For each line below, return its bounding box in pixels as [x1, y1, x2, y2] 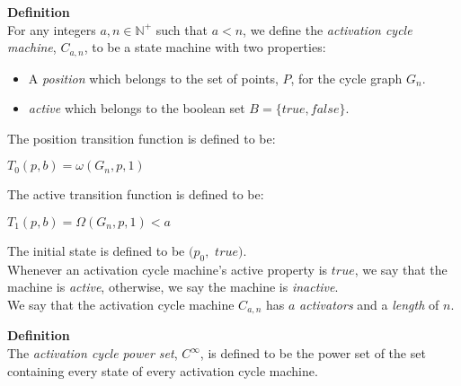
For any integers [7, 20, 96, 39]
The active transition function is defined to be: [7, 185, 264, 204]
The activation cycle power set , [7, 344, 178, 363]
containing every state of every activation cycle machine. [7, 361, 318, 380]
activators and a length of [299, 295, 439, 313]
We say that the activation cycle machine [7, 295, 235, 313]
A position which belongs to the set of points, [28, 68, 279, 87]
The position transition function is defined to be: [7, 128, 276, 147]
